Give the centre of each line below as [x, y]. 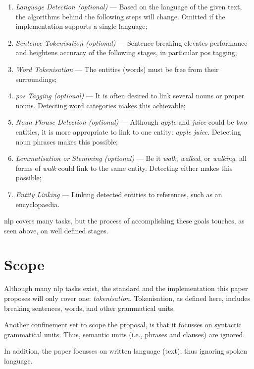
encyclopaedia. [38, 204]
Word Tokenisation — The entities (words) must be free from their [117, 69]
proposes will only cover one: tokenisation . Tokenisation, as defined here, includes [127, 298]
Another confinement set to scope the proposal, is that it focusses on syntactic [123, 325]
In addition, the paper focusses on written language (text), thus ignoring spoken [126, 351]
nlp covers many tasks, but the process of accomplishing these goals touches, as [124, 221]
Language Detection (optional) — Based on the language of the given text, [129, 6]
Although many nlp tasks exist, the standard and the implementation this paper [126, 288]
